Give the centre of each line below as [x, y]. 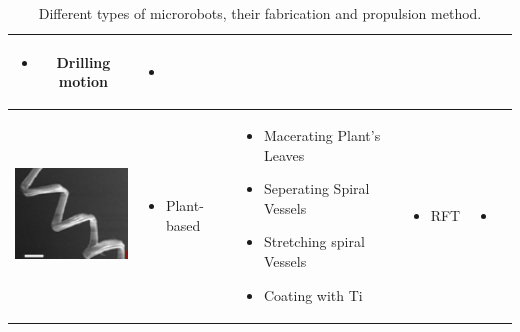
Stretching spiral [314, 241]
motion [83, 81]
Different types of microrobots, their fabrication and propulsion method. [260, 13]
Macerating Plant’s [322, 135]
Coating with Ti [313, 294]
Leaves [284, 154]
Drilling [83, 61]
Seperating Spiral [316, 188]
